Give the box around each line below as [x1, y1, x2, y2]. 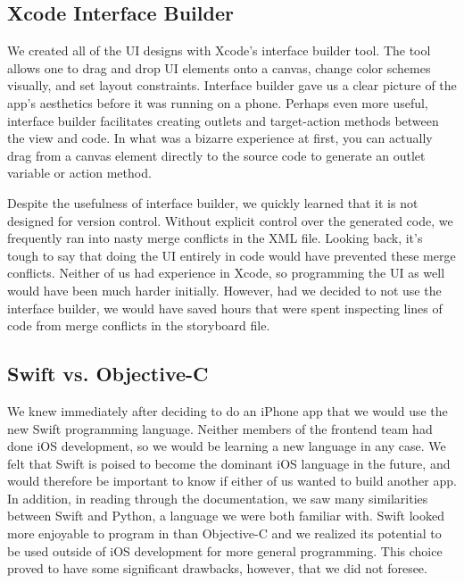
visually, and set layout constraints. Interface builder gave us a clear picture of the [7, 76, 457, 95]
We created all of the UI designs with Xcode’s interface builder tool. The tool [7, 41, 431, 60]
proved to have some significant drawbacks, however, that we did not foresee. [7, 559, 427, 578]
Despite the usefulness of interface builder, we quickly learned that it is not [7, 193, 418, 212]
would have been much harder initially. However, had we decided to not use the [7, 280, 442, 299]
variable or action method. [7, 163, 152, 182]
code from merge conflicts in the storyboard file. [7, 316, 270, 335]
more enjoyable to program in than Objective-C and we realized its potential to [7, 524, 442, 543]
